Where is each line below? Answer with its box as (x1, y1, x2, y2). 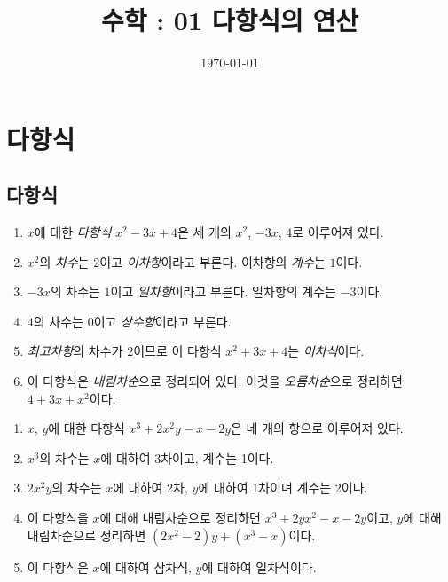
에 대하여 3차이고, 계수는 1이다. (100, 448, 274, 467)
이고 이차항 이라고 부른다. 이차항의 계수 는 (99, 252, 326, 271)
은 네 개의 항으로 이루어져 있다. (231, 419, 404, 437)
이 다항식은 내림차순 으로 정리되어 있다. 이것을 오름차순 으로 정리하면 (27, 372, 403, 390)
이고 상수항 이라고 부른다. (93, 311, 232, 330)
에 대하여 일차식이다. (201, 557, 317, 576)
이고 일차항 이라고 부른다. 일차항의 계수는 (110, 282, 336, 301)
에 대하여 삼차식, (99, 557, 192, 576)
